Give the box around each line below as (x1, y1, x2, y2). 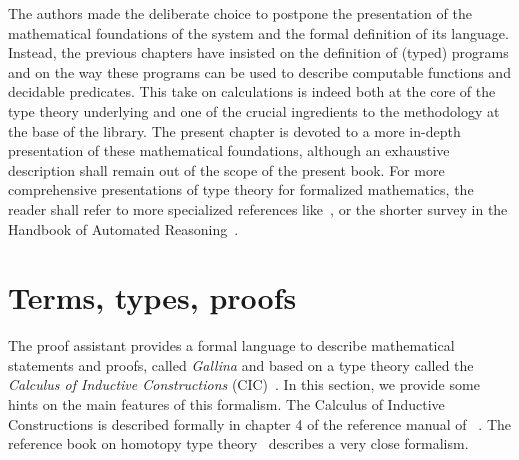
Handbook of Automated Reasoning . (8, 218, 239, 239)
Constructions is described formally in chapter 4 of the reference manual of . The (8, 413, 511, 434)
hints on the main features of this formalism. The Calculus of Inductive (8, 394, 445, 415)
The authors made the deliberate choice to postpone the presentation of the (8, 3, 472, 23)
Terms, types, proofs (8, 277, 297, 318)
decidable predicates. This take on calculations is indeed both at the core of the (8, 81, 496, 102)
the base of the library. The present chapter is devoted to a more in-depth (8, 120, 461, 141)
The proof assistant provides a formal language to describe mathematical (8, 335, 455, 356)
